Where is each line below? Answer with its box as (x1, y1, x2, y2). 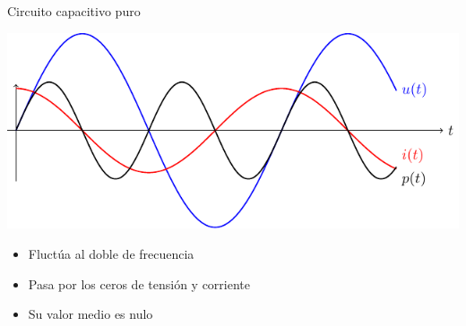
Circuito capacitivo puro (7, 2, 141, 20)
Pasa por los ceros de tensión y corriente (28, 274, 250, 293)
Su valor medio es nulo (28, 305, 153, 323)
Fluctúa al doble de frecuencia (28, 244, 194, 263)
